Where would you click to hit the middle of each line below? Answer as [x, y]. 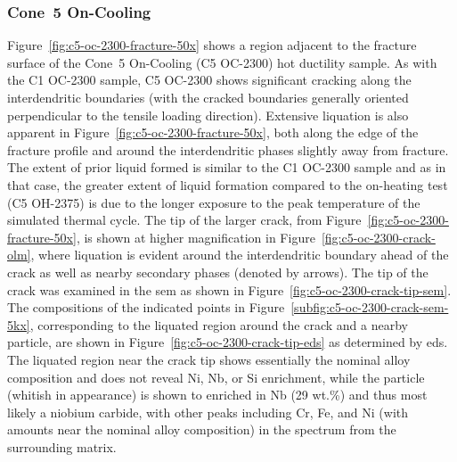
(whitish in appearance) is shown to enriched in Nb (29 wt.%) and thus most [217, 395]
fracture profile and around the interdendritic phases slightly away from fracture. [228, 149]
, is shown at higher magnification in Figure [196, 237]
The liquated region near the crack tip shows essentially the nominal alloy [209, 359]
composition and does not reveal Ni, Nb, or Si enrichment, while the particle [216, 377]
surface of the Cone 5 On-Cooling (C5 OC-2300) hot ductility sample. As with [222, 62]
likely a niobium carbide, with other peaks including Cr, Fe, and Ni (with [208, 412]
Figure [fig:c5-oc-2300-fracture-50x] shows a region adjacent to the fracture [212, 45]
